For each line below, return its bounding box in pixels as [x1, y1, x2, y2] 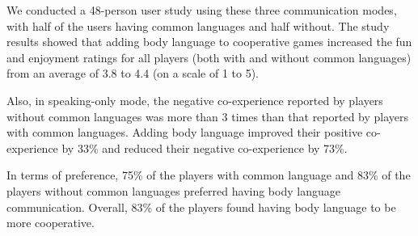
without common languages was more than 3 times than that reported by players [6, 107, 409, 124]
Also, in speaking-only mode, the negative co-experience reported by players [6, 91, 383, 108]
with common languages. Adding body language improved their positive [6, 124, 363, 141]
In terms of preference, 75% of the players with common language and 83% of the [6, 166, 411, 183]
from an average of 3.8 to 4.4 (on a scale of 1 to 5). [6, 65, 260, 82]
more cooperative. [6, 214, 95, 231]
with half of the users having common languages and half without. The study [6, 17, 390, 34]
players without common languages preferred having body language [6, 182, 340, 199]
